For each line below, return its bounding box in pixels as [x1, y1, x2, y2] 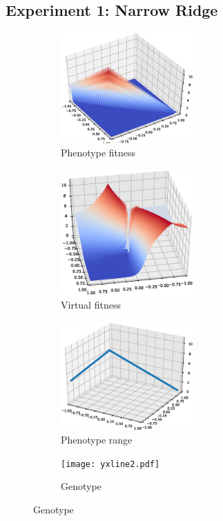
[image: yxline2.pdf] [61, 459, 160, 469]
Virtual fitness [61, 298, 121, 312]
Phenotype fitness [61, 145, 136, 160]
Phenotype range [61, 432, 133, 446]
